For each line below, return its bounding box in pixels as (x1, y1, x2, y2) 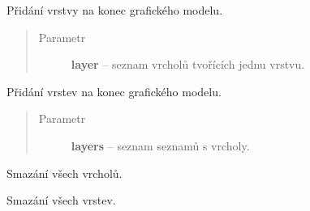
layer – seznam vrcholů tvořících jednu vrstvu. (71, 56, 305, 73)
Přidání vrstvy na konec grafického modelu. (6, 2, 223, 18)
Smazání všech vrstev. (6, 192, 116, 209)
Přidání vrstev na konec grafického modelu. (6, 82, 222, 99)
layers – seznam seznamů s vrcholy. (71, 137, 250, 154)
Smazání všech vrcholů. (6, 164, 123, 181)
